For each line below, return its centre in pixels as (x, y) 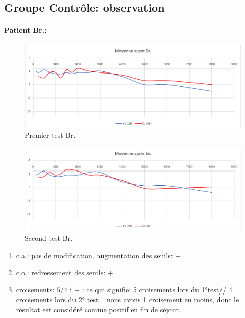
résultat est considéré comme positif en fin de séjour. (98, 310)
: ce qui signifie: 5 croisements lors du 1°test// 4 (157, 289)
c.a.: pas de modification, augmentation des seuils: (94, 255)
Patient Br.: (26, 30)
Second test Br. (49, 238)
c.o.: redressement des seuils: (61, 272)
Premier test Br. (50, 135)
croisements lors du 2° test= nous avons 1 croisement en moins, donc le (128, 299)
